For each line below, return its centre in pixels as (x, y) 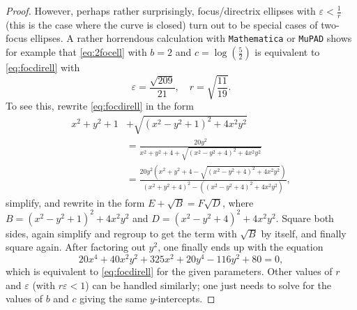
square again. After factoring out (76, 247)
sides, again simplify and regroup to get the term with (121, 233)
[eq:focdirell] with (43, 67)
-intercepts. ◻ (185, 298)
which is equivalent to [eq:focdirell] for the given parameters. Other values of (169, 271)
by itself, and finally (304, 233)
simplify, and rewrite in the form (75, 202)
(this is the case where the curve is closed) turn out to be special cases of (162, 24)
